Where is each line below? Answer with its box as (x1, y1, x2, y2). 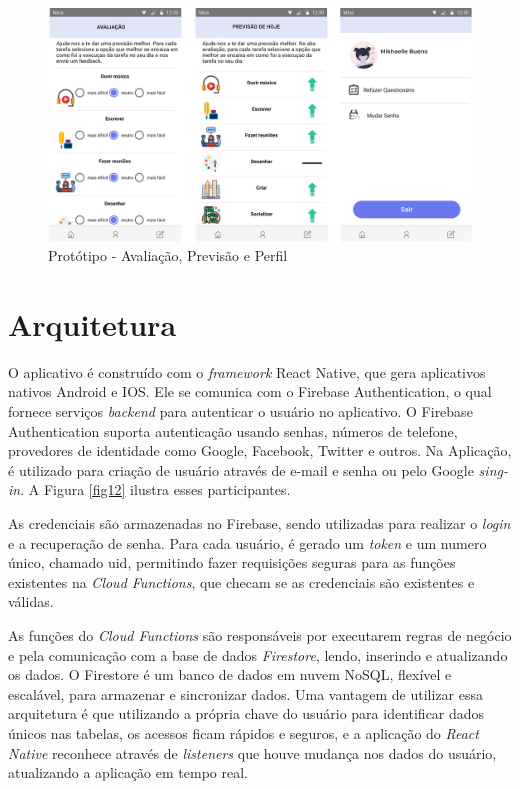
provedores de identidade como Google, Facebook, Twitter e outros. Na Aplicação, (8, 440, 512, 461)
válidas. (8, 591, 54, 612)
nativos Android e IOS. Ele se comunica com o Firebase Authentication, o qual (8, 381, 492, 402)
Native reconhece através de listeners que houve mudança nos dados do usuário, (8, 742, 497, 763)
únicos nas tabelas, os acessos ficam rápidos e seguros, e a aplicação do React (8, 722, 479, 743)
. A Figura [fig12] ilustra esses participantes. (20, 479, 291, 500)
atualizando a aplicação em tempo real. (8, 762, 248, 783)
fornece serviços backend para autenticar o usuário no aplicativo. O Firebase (8, 401, 473, 422)
